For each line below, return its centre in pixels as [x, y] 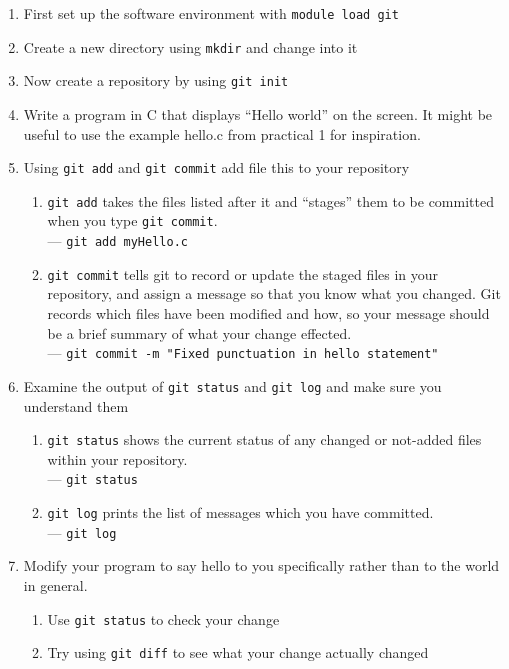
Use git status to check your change [163, 618]
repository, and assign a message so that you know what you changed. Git [274, 293]
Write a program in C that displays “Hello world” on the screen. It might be [258, 113]
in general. [55, 584]
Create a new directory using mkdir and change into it [190, 46]
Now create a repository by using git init [156, 80]
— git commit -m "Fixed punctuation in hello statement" [243, 352]
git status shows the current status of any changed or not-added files [264, 439]
